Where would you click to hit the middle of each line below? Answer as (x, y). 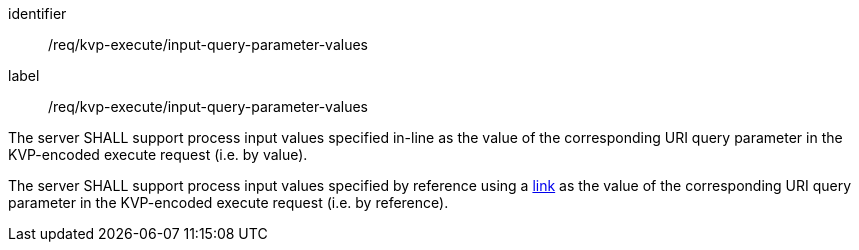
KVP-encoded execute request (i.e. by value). (158, 154)
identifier (37, 13)
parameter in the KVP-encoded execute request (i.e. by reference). (228, 202)
